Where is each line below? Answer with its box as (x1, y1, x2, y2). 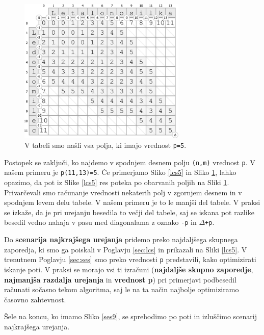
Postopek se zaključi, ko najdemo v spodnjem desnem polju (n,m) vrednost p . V (4, 157, 255, 167)
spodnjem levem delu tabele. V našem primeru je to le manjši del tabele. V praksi (4, 197, 260, 208)
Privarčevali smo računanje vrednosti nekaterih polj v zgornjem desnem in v (4, 187, 242, 197)
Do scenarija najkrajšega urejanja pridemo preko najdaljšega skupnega (4, 234, 238, 245)
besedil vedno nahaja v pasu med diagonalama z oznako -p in (4, 217, 197, 227)
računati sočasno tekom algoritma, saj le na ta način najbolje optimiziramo (4, 284, 239, 295)
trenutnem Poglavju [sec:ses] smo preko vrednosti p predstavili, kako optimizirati (4, 254, 256, 265)
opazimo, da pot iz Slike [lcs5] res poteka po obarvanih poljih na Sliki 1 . (4, 177, 229, 188)
